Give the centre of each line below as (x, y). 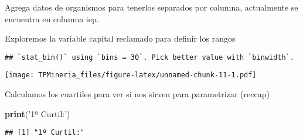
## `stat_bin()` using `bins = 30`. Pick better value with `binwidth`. (149, 57)
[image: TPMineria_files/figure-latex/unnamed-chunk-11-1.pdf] (131, 75)
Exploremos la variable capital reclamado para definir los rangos (120, 38)
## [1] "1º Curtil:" (45, 133)
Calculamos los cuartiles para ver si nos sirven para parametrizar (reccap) (137, 94)
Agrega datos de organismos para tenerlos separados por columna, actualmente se (151, 7)
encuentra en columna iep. (52, 18)
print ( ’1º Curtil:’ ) (38, 113)
